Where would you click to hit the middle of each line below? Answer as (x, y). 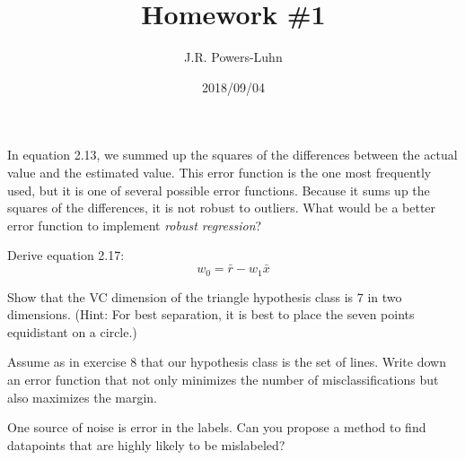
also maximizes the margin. (83, 397)
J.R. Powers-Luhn (233, 57)
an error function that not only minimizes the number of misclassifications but (223, 379)
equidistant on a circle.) (72, 331)
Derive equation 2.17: (66, 255)
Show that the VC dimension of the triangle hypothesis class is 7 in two (205, 296)
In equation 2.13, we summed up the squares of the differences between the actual (232, 155)
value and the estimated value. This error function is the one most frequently (219, 172)
